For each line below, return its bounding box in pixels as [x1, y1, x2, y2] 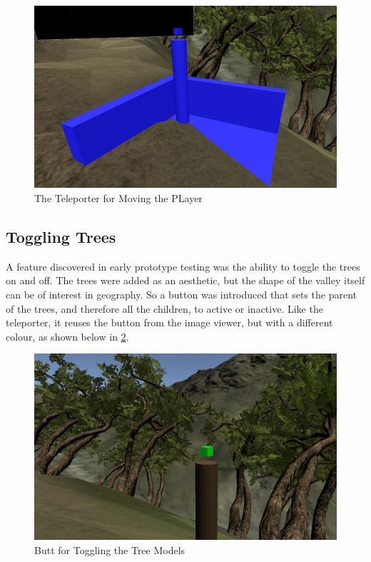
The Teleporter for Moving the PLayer [34, 191, 203, 206]
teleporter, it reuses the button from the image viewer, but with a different [6, 315, 333, 330]
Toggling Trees [6, 226, 116, 248]
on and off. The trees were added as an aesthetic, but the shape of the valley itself [6, 273, 365, 288]
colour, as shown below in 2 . [6, 328, 129, 343]
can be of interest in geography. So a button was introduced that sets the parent [6, 287, 357, 302]
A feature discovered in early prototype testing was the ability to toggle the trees [6, 259, 360, 274]
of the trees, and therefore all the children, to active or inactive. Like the [6, 301, 323, 316]
